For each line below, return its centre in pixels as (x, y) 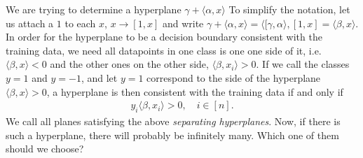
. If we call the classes (303, 64)
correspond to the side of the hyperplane (234, 77)
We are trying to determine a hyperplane (94, 9)
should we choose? (45, 149)
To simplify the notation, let (289, 9)
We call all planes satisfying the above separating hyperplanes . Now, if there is (173, 121)
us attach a (30, 23)
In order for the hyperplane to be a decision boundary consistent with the (164, 37)
